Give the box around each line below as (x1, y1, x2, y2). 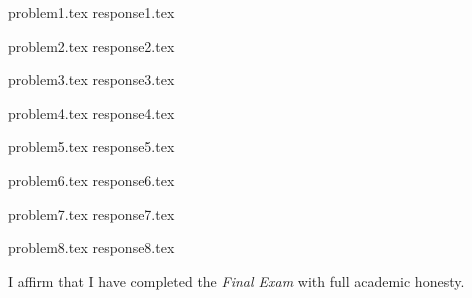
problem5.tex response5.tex (8, 136, 175, 157)
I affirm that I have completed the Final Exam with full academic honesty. (8, 270, 465, 291)
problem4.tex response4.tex (8, 102, 175, 123)
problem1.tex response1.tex (8, 2, 175, 22)
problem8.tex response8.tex (8, 237, 175, 258)
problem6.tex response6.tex (8, 169, 175, 190)
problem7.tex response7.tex (8, 203, 175, 224)
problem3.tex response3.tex (8, 69, 175, 90)
